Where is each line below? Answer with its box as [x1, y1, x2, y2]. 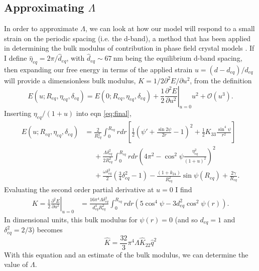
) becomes [32, 224, 63, 235]
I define [4, 53, 27, 63]
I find [175, 184, 192, 195]
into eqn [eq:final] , [76, 108, 132, 118]
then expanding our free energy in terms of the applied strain [4, 64, 193, 74]
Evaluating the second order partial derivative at [4, 184, 154, 195]
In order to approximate [4, 23, 78, 34]
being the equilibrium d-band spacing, [125, 53, 242, 63]
